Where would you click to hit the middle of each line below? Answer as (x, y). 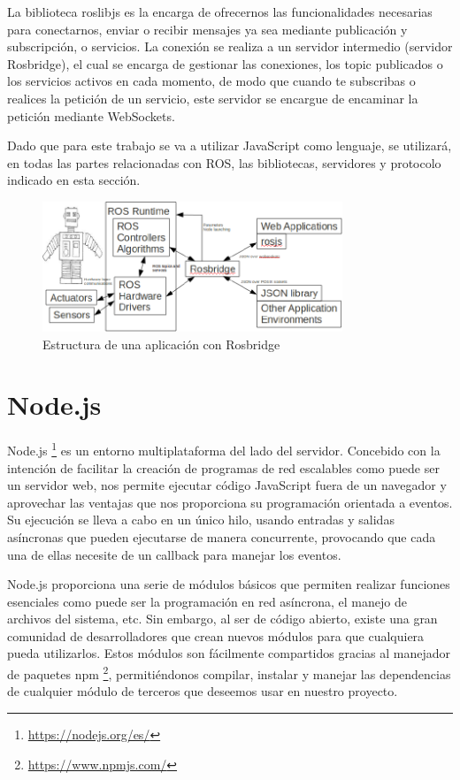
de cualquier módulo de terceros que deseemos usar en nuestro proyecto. (203, 691)
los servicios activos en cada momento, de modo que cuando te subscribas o (211, 81)
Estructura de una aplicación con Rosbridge (161, 344)
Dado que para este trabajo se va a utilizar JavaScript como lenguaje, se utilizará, (230, 145)
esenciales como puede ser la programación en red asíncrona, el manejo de (207, 601)
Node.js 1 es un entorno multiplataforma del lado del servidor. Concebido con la (224, 449)
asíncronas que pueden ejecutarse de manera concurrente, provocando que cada (222, 536)
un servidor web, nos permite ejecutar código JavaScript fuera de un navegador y (227, 485)
